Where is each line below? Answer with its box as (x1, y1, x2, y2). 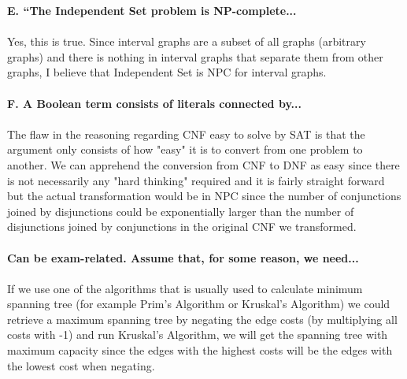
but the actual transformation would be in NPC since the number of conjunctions (7, 188, 401, 204)
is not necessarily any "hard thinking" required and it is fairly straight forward (7, 172, 385, 188)
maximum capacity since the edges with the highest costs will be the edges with (7, 342, 393, 359)
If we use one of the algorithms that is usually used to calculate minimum (7, 280, 363, 296)
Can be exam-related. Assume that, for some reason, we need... (7, 249, 359, 266)
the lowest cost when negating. (7, 357, 155, 373)
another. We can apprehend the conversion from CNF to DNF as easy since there (7, 156, 400, 173)
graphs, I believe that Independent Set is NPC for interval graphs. (7, 64, 327, 80)
